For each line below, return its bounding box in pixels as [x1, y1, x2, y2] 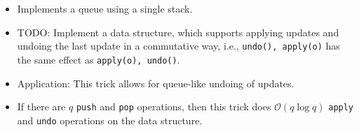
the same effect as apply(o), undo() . [17, 52, 180, 66]
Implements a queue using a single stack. [17, 1, 193, 15]
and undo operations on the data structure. [17, 112, 203, 127]
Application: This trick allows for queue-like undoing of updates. [17, 75, 294, 90]
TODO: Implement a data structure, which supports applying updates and [17, 24, 339, 39]
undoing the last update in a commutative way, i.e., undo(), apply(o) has [17, 38, 340, 53]
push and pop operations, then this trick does [76, 99, 271, 114]
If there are [17, 99, 66, 114]
